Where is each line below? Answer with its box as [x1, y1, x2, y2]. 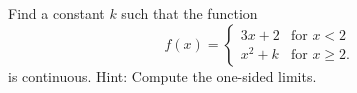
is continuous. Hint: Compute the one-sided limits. [8, 65, 317, 86]
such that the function [121, 3, 258, 23]
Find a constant [8, 3, 105, 23]
